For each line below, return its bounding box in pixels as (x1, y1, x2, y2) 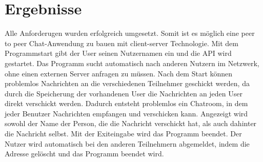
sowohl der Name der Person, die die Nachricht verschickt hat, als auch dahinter (5, 118, 257, 129)
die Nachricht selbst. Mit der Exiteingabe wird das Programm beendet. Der (5, 128, 242, 139)
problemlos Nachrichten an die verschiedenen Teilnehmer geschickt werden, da (5, 78, 250, 89)
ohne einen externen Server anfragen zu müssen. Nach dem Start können (5, 68, 233, 78)
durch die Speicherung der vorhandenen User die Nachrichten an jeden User (5, 88, 243, 98)
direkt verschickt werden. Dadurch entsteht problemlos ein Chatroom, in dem (5, 98, 248, 109)
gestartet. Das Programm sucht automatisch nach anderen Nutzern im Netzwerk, (5, 57, 259, 68)
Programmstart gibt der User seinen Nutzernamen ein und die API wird (5, 48, 232, 58)
